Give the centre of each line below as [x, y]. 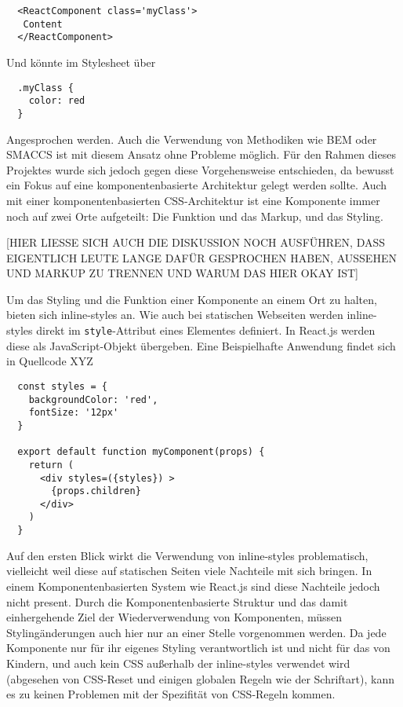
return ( [51, 465]
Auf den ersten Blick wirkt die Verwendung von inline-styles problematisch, [187, 555]
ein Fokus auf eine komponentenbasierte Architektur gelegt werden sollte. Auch [197, 185]
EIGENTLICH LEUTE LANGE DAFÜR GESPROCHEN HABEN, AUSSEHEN [201, 257]
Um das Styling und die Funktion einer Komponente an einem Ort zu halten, [192, 299]
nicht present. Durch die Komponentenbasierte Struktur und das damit [177, 601]
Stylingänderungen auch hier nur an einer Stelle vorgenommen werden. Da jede [196, 632]
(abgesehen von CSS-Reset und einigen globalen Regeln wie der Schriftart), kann [200, 678]
